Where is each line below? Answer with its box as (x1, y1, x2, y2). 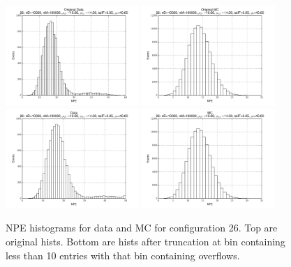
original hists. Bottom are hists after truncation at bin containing (6, 234, 285, 248)
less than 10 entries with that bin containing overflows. (6, 247, 240, 262)
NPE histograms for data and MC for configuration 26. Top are (6, 220, 278, 235)
